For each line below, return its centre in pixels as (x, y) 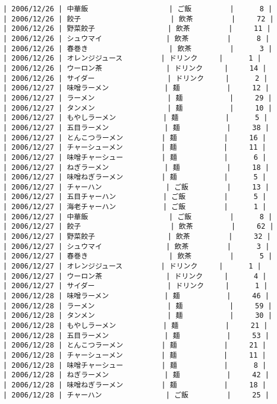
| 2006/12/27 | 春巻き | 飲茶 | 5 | (138, 256)
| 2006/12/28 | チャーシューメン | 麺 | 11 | (135, 355)
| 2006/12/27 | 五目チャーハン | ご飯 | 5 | (135, 197)
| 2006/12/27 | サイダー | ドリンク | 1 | (136, 286)
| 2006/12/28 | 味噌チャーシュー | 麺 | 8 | (135, 365)
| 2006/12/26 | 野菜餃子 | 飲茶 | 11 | (137, 29)
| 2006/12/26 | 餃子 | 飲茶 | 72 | (138, 19)
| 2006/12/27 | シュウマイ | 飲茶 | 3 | (136, 246)
